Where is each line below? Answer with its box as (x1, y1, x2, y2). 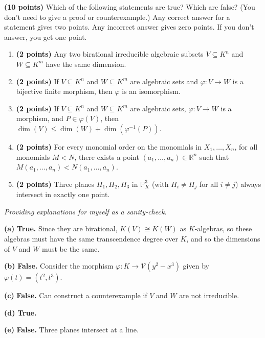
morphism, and (16, 113, 63, 124)
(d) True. (4, 307, 37, 318)
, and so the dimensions (186, 233, 260, 244)
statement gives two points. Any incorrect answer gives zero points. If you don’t (4, 21, 254, 32)
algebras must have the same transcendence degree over (4, 233, 178, 244)
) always (235, 178, 261, 189)
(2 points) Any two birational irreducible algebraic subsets (16, 49, 204, 59)
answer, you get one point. (4, 31, 87, 42)
